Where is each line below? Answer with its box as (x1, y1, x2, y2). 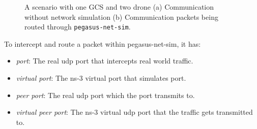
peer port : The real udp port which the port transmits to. (16, 89, 195, 100)
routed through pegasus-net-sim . (24, 21, 131, 32)
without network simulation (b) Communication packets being (24, 11, 218, 22)
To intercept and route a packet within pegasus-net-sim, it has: (4, 38, 201, 49)
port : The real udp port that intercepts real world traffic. (16, 55, 193, 66)
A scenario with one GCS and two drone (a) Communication (24, 2, 214, 12)
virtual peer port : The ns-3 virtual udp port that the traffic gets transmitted (16, 107, 253, 117)
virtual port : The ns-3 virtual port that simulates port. (16, 73, 186, 83)
